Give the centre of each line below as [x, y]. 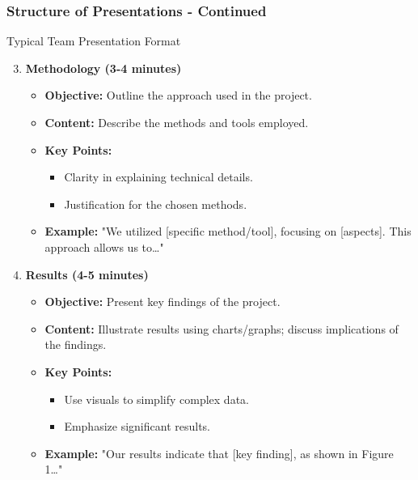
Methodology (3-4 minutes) [103, 68]
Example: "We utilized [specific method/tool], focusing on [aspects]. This [228, 231]
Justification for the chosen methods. [156, 204]
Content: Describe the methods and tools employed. [177, 122]
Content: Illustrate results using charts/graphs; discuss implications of [222, 328]
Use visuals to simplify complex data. [156, 399]
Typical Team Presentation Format [94, 41]
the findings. [76, 344]
